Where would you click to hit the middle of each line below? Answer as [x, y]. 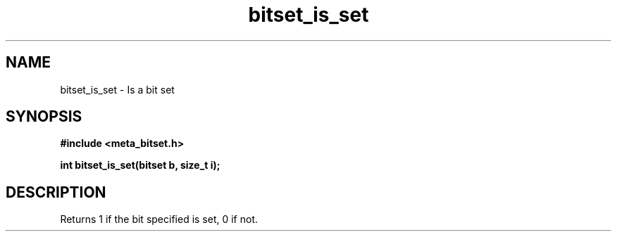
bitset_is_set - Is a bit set [117, 89]
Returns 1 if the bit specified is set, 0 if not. [159, 219]
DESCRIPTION [56, 192]
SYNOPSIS [44, 117]
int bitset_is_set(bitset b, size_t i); [140, 165]
